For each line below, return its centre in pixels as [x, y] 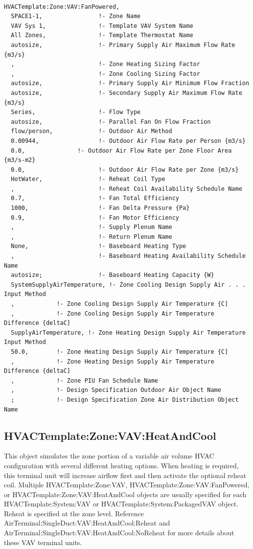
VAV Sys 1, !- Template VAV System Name [102, 26]
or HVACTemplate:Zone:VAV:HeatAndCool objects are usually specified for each [125, 494]
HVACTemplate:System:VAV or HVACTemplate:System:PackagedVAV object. [121, 504]
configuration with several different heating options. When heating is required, [121, 465]
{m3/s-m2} [20, 160]
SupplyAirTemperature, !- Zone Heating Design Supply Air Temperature [128, 332]
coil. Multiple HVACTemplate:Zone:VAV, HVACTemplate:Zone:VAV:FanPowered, [127, 485]
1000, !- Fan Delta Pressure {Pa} [100, 208]
